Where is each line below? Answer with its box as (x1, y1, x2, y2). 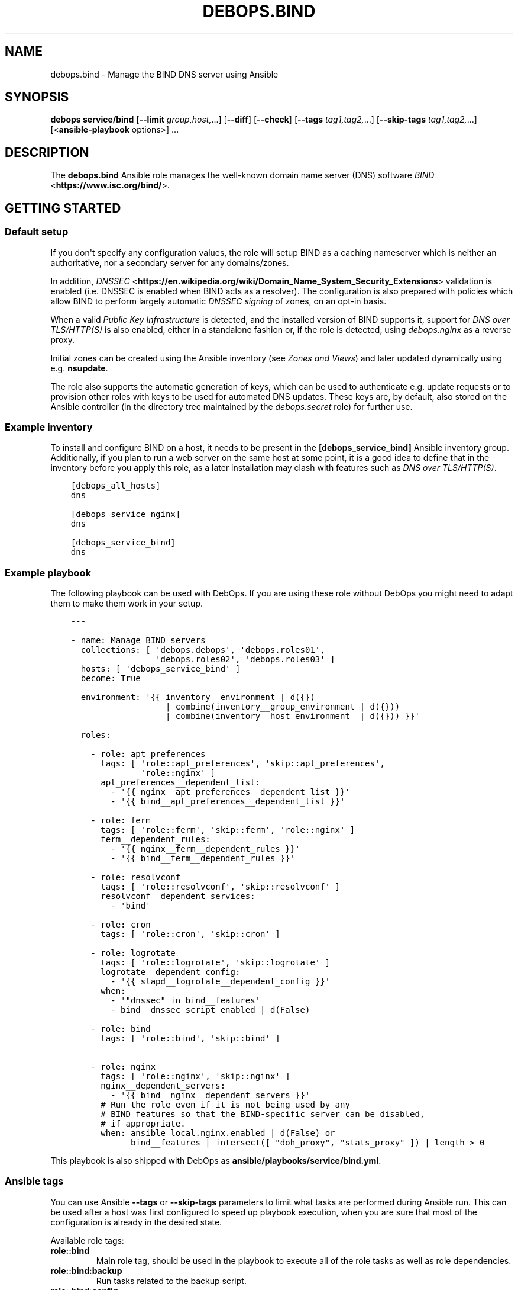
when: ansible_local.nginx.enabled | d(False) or (101, 1128, 335, 1138)
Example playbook (5, 566, 91, 579)
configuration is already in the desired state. (50, 1217, 222, 1227)
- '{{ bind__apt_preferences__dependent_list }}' (111, 797, 345, 806)
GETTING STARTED (5, 200, 121, 216)
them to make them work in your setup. (50, 598, 203, 608)
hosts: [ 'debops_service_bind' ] (80, 664, 241, 673)
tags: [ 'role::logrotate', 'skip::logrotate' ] (101, 958, 331, 967)
